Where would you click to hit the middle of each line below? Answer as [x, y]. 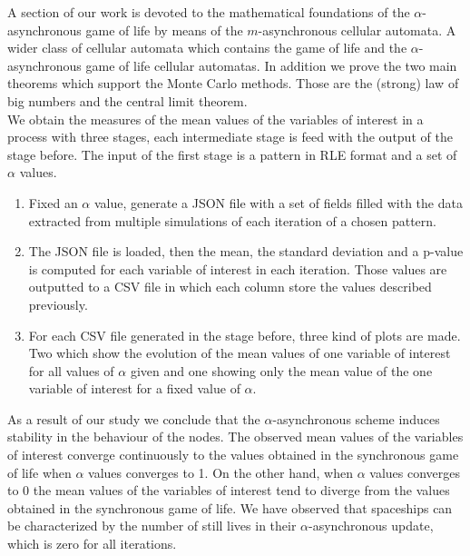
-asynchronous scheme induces [356, 418]
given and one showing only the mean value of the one [281, 370]
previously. [58, 304]
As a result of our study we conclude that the [134, 418]
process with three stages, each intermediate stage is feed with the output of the [230, 137]
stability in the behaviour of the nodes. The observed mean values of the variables [235, 437]
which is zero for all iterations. [92, 544]
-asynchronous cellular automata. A [357, 30]
